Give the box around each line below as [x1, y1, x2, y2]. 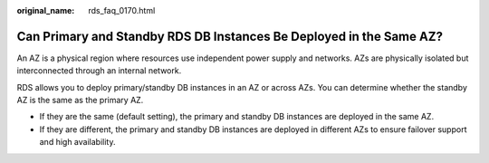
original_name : [16, 5, 75, 15]
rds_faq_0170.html [88, 5, 156, 15]
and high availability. [39, 137, 116, 148]
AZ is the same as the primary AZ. [16, 95, 144, 106]
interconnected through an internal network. [16, 65, 182, 76]
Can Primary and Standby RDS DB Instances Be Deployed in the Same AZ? [16, 28, 444, 44]
